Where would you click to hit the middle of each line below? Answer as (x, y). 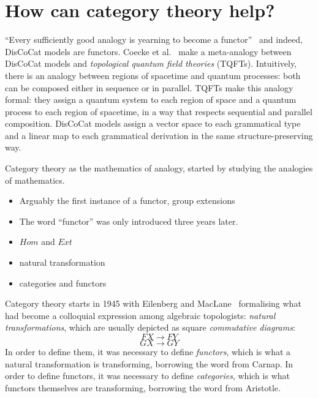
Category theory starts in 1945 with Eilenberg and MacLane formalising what (153, 303)
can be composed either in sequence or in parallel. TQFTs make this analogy (149, 87)
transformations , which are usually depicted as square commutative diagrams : (150, 327)
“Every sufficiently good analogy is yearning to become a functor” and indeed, (154, 39)
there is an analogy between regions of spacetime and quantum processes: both (153, 75)
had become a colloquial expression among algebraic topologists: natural (140, 315)
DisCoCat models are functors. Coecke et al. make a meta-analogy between (148, 51)
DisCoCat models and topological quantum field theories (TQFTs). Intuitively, (151, 63)
